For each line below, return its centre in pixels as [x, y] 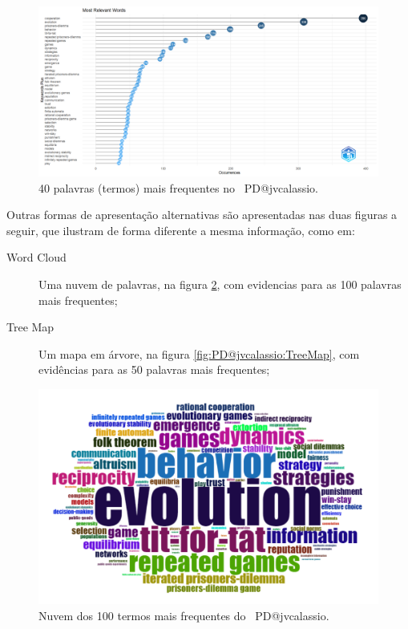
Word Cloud [36, 257]
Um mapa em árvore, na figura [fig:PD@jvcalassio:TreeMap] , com [199, 353]
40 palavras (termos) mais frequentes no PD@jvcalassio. [179, 187]
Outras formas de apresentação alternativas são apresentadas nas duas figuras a [202, 215]
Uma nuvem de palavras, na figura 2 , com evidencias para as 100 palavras [220, 284]
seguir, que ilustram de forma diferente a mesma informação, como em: [181, 230]
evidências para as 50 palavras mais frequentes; [154, 369]
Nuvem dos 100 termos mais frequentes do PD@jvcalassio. [184, 615]
